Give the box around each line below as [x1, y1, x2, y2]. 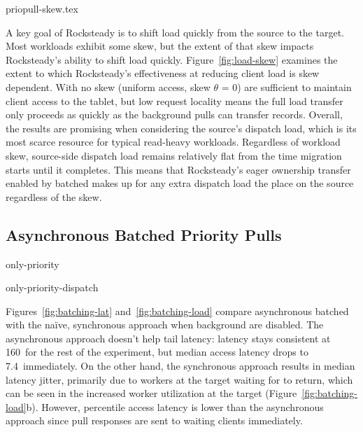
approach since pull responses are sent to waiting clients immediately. [6, 413, 303, 428]
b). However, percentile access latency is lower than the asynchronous [26, 399, 324, 414]
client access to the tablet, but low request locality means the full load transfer [6, 93, 343, 108]
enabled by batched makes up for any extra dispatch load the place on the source [6, 176, 354, 190]
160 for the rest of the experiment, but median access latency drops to [6, 344, 308, 359]
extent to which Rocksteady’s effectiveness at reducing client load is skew [6, 66, 320, 81]
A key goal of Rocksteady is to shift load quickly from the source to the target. [6, 25, 344, 39]
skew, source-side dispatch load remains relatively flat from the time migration [6, 148, 342, 162]
